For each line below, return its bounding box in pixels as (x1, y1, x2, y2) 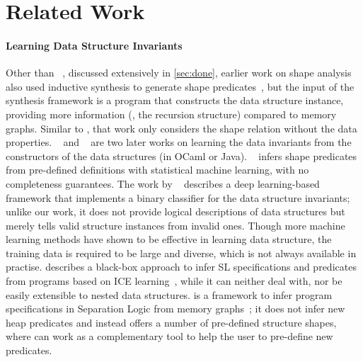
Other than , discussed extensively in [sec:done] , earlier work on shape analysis (6, 65, 352, 80)
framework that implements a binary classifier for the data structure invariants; (6, 190, 350, 205)
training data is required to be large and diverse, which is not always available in (6, 245, 357, 260)
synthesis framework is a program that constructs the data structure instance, (6, 93, 344, 108)
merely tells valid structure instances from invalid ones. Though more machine (6, 217, 345, 232)
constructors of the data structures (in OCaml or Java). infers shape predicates (6, 148, 357, 163)
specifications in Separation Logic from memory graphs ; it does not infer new (6, 301, 345, 316)
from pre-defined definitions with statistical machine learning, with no (6, 162, 309, 177)
